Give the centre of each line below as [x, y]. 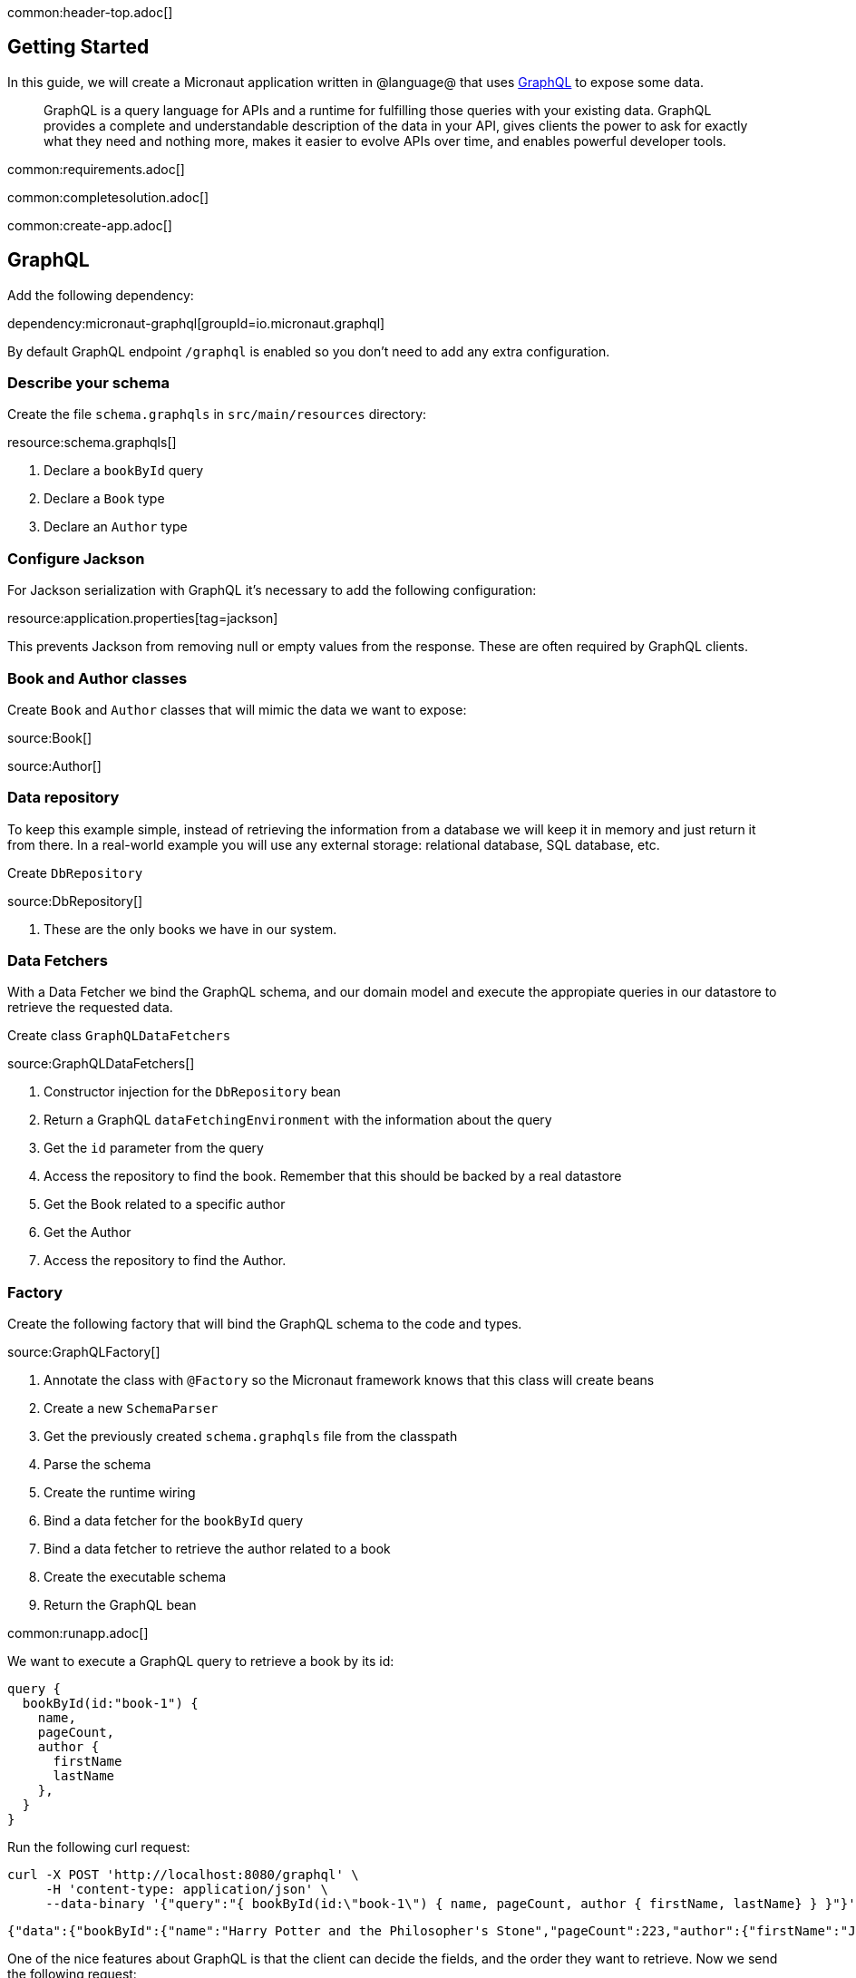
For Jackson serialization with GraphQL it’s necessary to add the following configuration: [272, 590]
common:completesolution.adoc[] [108, 197]
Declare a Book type [104, 499]
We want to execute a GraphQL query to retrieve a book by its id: [201, 1661]
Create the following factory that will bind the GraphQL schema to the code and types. [265, 1324]
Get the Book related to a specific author [165, 1204]
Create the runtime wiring [120, 1493]
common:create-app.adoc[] [90, 225]
